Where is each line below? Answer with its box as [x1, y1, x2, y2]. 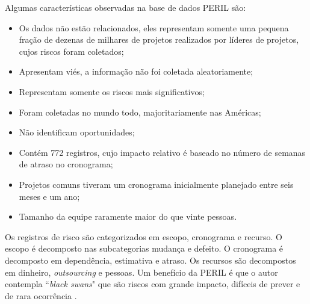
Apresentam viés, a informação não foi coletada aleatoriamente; [19, 65, 253, 78]
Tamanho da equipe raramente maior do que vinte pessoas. [19, 210, 237, 223]
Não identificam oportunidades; [19, 126, 135, 138]
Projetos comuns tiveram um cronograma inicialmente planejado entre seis [19, 178, 294, 190]
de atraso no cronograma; [19, 158, 113, 170]
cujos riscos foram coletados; [19, 45, 124, 57]
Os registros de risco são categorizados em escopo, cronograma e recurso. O [5, 230, 282, 243]
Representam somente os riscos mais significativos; [19, 85, 205, 98]
